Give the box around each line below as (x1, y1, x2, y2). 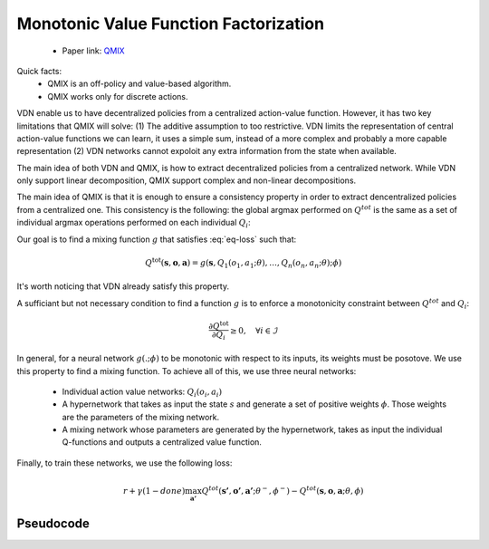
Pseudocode (16, 515, 91, 531)
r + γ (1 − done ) (122, 486, 186, 496)
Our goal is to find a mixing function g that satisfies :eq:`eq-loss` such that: (16, 234, 297, 245)
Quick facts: (16, 65, 62, 76)
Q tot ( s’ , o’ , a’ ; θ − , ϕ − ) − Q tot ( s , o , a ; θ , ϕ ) (201, 485, 364, 496)
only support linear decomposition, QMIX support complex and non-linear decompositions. (16, 175, 357, 186)
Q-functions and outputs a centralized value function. (62, 437, 263, 448)
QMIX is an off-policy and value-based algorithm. (47, 78, 232, 90)
